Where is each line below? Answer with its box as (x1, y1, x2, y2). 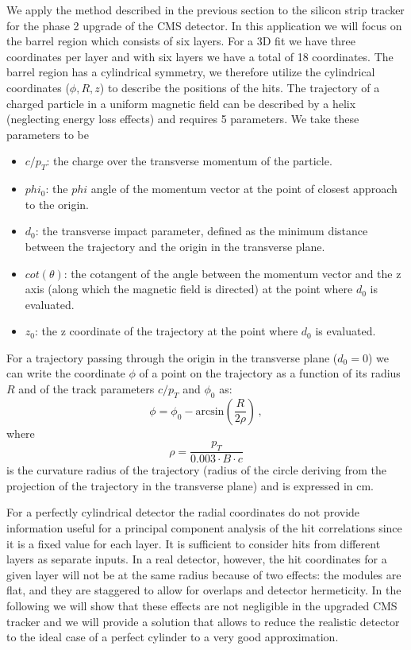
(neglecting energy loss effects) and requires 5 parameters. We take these (6, 110, 359, 127)
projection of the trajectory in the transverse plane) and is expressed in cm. (6, 477, 375, 493)
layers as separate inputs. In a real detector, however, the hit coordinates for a (6, 551, 387, 567)
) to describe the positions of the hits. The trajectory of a (99, 79, 380, 95)
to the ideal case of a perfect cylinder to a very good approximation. (6, 629, 339, 645)
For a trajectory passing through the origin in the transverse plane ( (6, 349, 338, 366)
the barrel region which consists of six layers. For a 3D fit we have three (6, 33, 356, 49)
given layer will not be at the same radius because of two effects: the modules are (6, 566, 401, 582)
